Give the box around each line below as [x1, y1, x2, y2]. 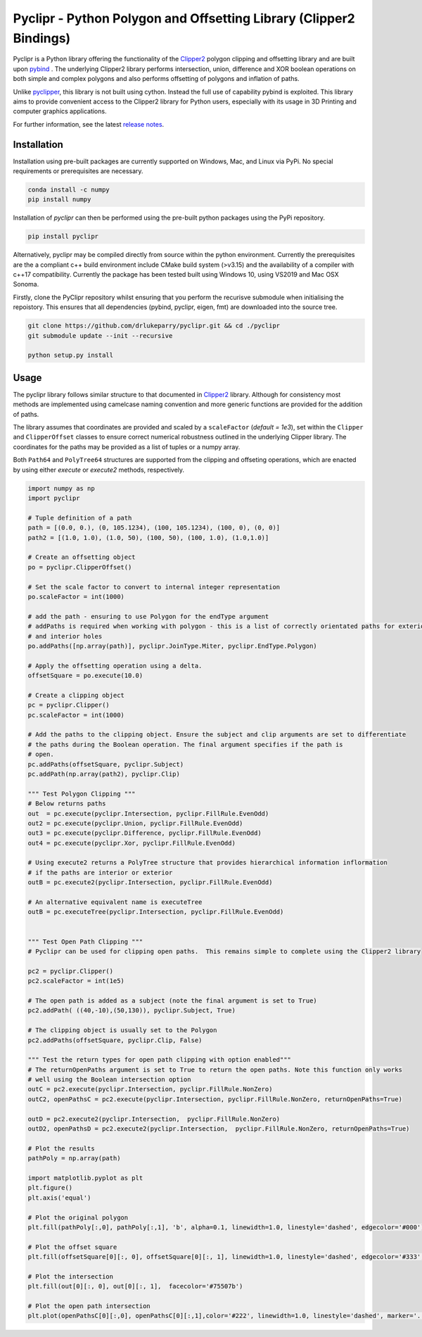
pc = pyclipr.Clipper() [27, 701, 110, 709]
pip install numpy [27, 196, 91, 203]
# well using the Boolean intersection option [27, 1076, 191, 1084]
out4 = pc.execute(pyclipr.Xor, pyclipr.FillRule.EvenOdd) [27, 839, 236, 847]
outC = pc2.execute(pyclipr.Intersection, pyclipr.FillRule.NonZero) [27, 1085, 273, 1093]
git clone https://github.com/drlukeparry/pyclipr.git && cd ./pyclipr [27, 322, 281, 330]
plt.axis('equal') [27, 1193, 91, 1202]
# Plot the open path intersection [27, 1303, 151, 1310]
